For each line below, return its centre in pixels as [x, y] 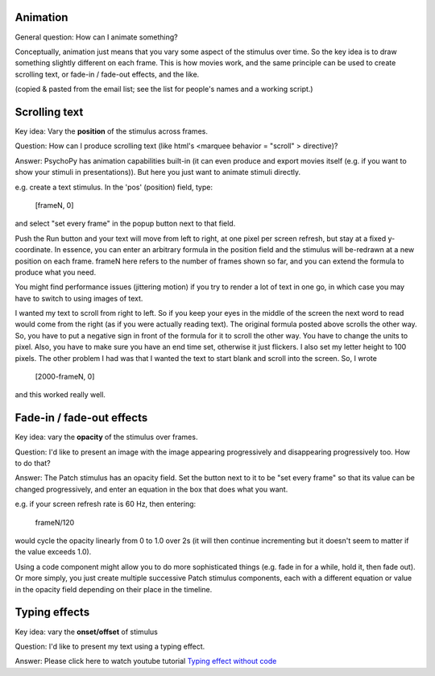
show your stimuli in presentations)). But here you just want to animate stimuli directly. [158, 172]
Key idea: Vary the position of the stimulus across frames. [112, 131]
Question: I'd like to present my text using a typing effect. [110, 646]
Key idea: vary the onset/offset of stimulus [87, 632]
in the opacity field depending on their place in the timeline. [114, 589]
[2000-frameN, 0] [65, 377]
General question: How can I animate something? [97, 37]
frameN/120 [55, 522]
